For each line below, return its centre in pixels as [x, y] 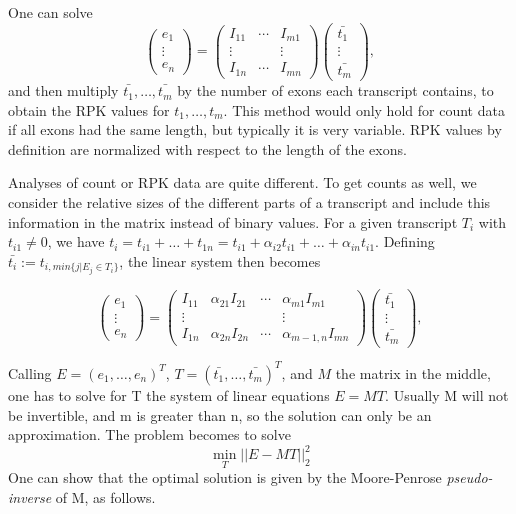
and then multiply [63, 90]
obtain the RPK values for [89, 109]
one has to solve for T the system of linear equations [169, 394]
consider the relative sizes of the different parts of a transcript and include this [249, 202]
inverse [30, 497]
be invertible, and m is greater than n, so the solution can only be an [220, 414]
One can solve [50, 12]
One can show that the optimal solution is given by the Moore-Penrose [225, 477]
